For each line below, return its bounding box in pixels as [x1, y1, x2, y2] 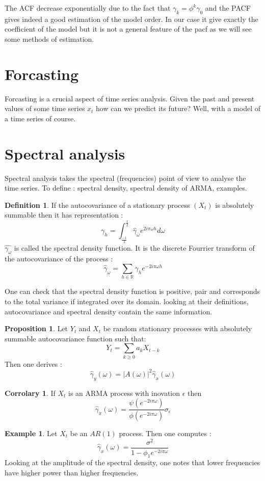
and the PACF [205, 3, 251, 13]
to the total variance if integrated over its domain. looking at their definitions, [5, 296, 249, 306]
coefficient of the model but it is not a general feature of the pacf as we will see [5, 23, 252, 34]
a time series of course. [5, 113, 76, 123]
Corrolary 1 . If [5, 387, 56, 398]
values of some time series [5, 103, 85, 114]
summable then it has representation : [5, 209, 123, 220]
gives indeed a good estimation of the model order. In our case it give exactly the [5, 13, 258, 24]
